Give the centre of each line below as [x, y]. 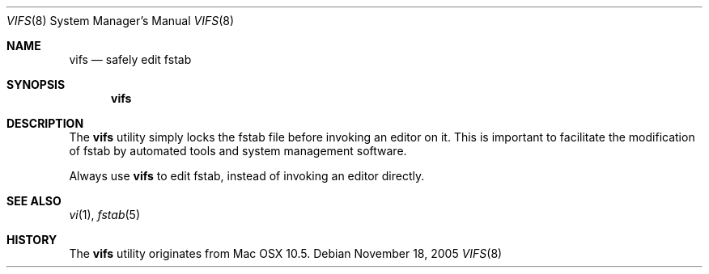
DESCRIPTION [45, 123]
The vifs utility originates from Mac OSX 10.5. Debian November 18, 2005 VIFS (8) [286, 253]
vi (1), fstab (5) [104, 215]
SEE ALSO [34, 201]
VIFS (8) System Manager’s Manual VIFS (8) [121, 21]
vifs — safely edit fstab [130, 59]
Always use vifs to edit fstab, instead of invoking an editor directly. [247, 176]
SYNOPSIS [36, 84]
